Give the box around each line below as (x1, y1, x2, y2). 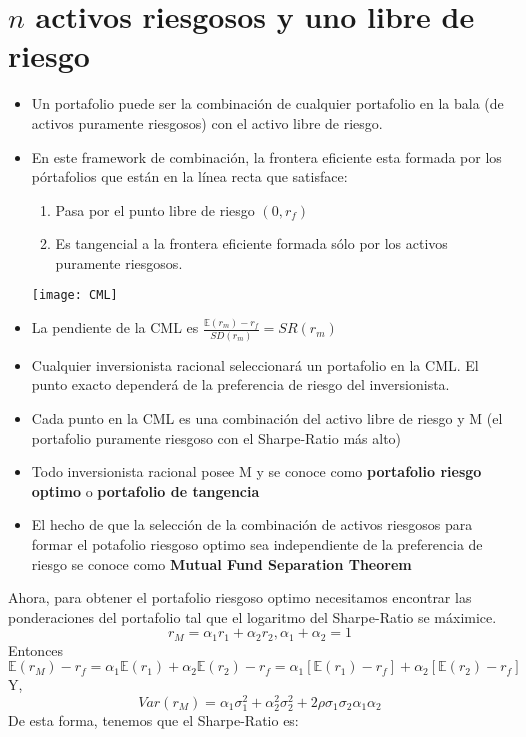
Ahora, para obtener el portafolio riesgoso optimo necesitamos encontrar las (8, 587, 472, 608)
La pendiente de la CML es (31, 317, 199, 338)
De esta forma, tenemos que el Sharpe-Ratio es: (8, 710, 299, 731)
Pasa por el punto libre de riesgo (55, 199, 255, 220)
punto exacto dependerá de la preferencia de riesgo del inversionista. (31, 374, 450, 395)
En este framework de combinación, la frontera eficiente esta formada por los (31, 146, 502, 167)
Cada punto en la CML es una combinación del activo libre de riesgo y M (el (31, 407, 503, 428)
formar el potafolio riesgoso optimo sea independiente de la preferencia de (31, 533, 483, 554)
